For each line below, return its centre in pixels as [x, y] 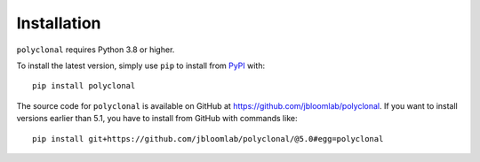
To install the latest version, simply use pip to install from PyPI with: [141, 66]
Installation [59, 23]
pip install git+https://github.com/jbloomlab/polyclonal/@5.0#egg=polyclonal [208, 139]
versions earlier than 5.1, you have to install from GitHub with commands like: [157, 119]
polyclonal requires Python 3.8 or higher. [96, 50]
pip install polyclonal [84, 86]
